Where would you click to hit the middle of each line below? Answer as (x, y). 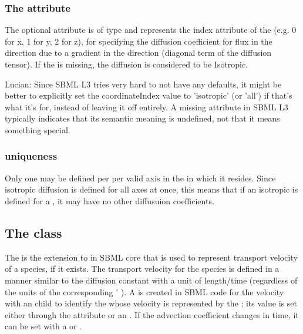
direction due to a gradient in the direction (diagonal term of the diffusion (138, 53)
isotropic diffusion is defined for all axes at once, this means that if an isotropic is (151, 189)
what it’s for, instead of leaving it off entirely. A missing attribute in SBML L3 (147, 107)
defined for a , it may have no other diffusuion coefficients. (110, 200)
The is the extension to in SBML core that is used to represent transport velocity (151, 257)
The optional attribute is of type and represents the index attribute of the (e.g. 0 (151, 30)
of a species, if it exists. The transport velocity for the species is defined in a (142, 269)
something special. (38, 129)
